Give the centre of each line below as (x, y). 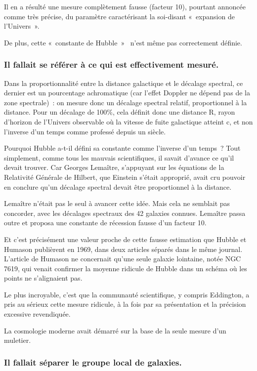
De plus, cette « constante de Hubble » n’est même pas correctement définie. (123, 42)
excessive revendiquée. (37, 314)
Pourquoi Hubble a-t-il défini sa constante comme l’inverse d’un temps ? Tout (122, 148)
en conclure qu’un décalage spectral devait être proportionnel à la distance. (118, 186)
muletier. (18, 340)
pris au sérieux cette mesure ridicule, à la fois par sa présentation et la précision (125, 304)
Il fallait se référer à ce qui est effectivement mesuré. (111, 64)
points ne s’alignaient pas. (43, 278)
